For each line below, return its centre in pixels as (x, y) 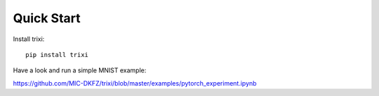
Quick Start (47, 18)
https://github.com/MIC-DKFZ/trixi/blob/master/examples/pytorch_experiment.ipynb (135, 83)
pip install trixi (57, 55)
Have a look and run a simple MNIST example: (80, 70)
